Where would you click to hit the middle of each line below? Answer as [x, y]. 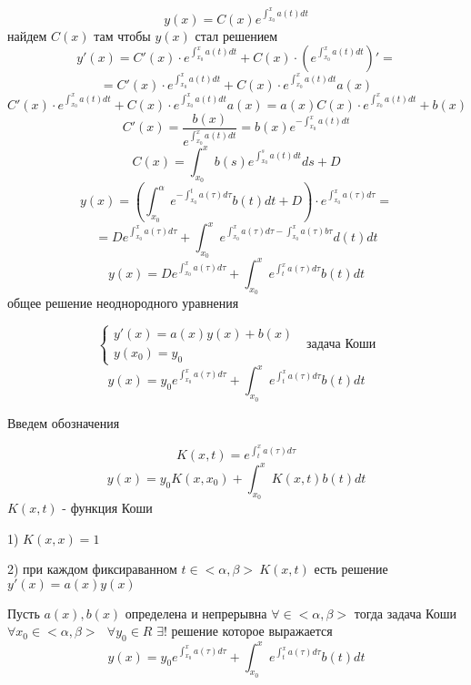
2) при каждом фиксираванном [92, 569]
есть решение [351, 569]
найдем [27, 35]
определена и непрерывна [196, 613]
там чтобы [122, 35]
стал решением [236, 35]
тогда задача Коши [406, 613]
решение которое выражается [252, 631]
